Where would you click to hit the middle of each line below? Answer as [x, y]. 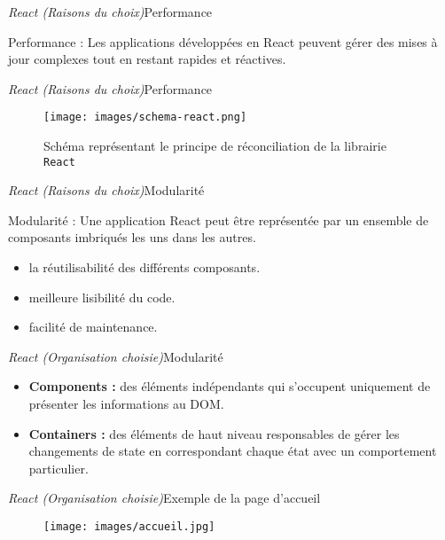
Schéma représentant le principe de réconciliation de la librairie [215, 146]
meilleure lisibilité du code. [102, 297]
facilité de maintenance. [93, 327]
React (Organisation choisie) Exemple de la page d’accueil [164, 498]
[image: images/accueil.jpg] [129, 527]
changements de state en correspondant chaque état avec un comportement [233, 451]
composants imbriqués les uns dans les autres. [132, 237]
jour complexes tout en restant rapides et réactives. [147, 59]
